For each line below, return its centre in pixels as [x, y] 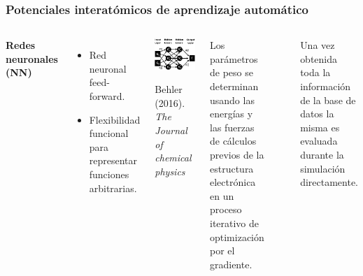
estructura [232, 168]
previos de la [237, 154]
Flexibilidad [115, 119]
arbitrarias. [113, 188]
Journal [171, 130]
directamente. [329, 182]
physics [170, 171]
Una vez [318, 45]
